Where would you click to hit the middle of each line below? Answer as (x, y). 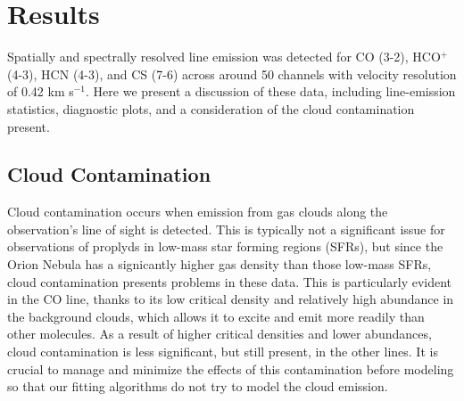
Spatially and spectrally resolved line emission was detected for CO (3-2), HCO (224, 57)
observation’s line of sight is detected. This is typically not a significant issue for (226, 229)
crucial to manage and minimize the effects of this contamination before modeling (231, 368)
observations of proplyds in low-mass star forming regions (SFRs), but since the (225, 246)
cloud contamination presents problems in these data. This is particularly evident (230, 281)
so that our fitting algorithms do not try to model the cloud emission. (198, 386)
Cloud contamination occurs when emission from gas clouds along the (198, 212)
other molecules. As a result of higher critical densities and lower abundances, (220, 334)
